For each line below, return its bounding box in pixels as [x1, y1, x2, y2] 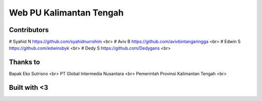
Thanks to [9, 58, 40, 67]
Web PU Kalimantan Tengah [9, 7, 124, 18]
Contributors [9, 26, 49, 34]
